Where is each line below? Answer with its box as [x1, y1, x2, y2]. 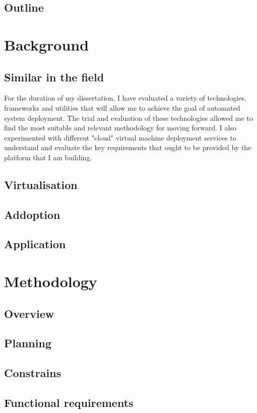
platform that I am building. [4, 152, 92, 162]
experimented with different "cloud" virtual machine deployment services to [4, 132, 236, 143]
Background [4, 34, 89, 55]
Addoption [4, 206, 60, 222]
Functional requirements [4, 394, 134, 410]
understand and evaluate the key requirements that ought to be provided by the [4, 142, 251, 153]
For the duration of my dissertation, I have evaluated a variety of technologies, [4, 93, 246, 103]
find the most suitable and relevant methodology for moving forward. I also [4, 122, 236, 133]
